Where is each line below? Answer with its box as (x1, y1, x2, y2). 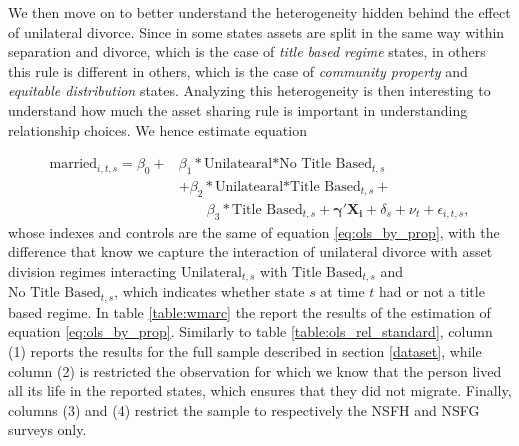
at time (320, 281, 365, 302)
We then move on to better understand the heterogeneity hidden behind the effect (8, 2, 511, 22)
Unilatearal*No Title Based (204, 157, 372, 172)
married (49, 157, 98, 172)
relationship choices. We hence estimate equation (8, 119, 307, 140)
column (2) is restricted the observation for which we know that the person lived (8, 360, 502, 381)
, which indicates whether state (114, 281, 305, 302)
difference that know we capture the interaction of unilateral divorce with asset (8, 241, 493, 262)
